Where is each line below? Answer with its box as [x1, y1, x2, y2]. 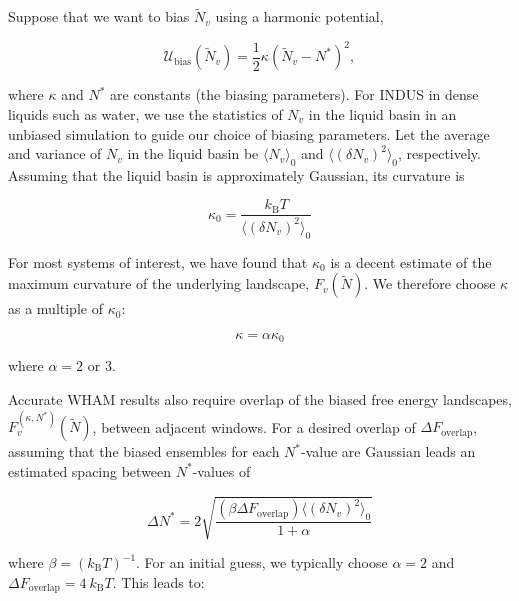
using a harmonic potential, [215, 6, 384, 27]
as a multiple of [8, 298, 103, 319]
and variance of [8, 143, 102, 164]
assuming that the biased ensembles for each [8, 441, 280, 462]
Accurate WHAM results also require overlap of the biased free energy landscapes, [8, 388, 512, 409]
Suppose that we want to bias [8, 6, 190, 27]
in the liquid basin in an [308, 103, 457, 124]
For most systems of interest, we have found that [8, 251, 308, 272]
